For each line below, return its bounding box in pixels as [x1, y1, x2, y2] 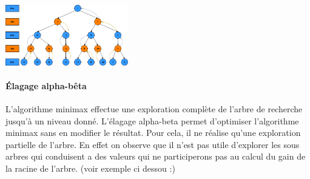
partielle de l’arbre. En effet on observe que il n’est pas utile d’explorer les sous [5, 138, 300, 150]
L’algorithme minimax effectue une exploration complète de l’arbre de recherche [5, 102, 303, 115]
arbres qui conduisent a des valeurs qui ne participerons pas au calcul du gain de [5, 150, 306, 163]
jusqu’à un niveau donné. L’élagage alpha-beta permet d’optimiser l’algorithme [5, 114, 299, 127]
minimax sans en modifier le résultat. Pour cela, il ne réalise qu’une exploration [5, 126, 301, 139]
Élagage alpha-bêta [5, 79, 87, 92]
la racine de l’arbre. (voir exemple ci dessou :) [5, 161, 175, 174]
